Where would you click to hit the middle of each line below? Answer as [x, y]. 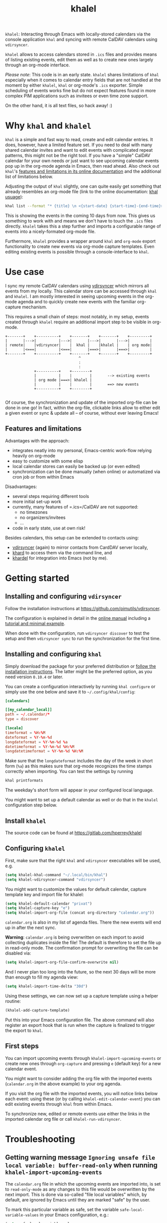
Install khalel [26, 821]
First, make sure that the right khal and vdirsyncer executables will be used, [83, 860]
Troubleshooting [40, 1139]
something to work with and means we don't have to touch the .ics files [79, 221]
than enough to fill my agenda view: [42, 977]
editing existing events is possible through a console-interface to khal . [77, 252]
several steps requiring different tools [51, 496]
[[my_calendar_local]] [29, 710]
